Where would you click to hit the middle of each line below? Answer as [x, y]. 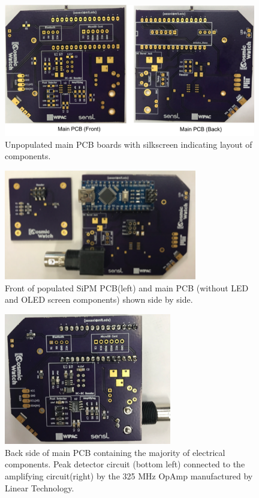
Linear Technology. [40, 487]
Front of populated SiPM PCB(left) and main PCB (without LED [127, 287]
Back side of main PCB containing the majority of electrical [115, 452]
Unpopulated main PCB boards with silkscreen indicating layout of [129, 144]
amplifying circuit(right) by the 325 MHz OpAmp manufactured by [129, 475]
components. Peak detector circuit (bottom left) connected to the [125, 464]
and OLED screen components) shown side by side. [99, 299]
